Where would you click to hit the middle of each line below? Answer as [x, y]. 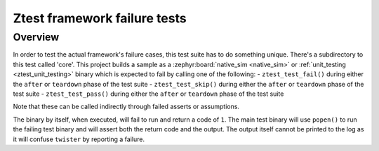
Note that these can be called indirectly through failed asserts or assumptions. [126, 107]
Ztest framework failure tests [100, 18]
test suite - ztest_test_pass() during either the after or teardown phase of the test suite [148, 94]
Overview [36, 37]
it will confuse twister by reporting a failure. [79, 139]
